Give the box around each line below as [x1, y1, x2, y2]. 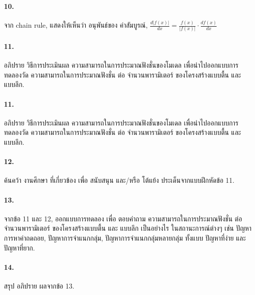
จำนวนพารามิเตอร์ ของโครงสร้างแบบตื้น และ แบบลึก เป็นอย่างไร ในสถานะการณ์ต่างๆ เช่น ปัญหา [4, 223, 252, 233]
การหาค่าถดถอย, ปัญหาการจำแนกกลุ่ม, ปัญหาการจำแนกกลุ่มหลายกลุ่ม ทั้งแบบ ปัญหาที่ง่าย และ [4, 232, 246, 243]
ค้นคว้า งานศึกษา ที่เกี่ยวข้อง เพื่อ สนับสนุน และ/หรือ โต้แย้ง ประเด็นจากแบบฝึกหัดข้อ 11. [4, 175, 235, 185]
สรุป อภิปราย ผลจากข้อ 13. [4, 280, 74, 291]
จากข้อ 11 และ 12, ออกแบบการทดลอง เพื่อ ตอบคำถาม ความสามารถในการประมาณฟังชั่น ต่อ [4, 213, 242, 223]
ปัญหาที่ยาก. [4, 242, 35, 253]
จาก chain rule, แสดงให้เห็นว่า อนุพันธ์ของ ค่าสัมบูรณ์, [4, 20, 148, 30]
